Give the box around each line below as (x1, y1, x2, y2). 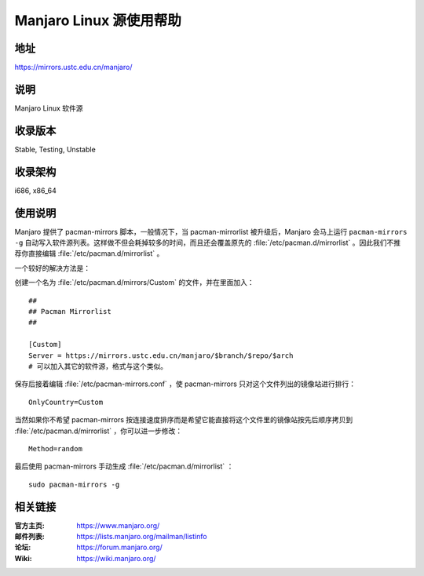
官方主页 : (14, 520, 45, 530)
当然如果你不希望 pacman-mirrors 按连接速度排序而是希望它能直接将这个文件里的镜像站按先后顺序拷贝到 (14, 415, 353, 425)
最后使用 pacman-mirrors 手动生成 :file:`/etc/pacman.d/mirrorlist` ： (14, 461, 234, 471)
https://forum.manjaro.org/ (76, 542, 163, 552)
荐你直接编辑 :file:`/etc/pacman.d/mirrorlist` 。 (14, 249, 164, 258)
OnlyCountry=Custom (28, 397, 104, 406)
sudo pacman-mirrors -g (28, 479, 120, 489)
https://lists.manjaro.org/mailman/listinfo (76, 532, 207, 541)
